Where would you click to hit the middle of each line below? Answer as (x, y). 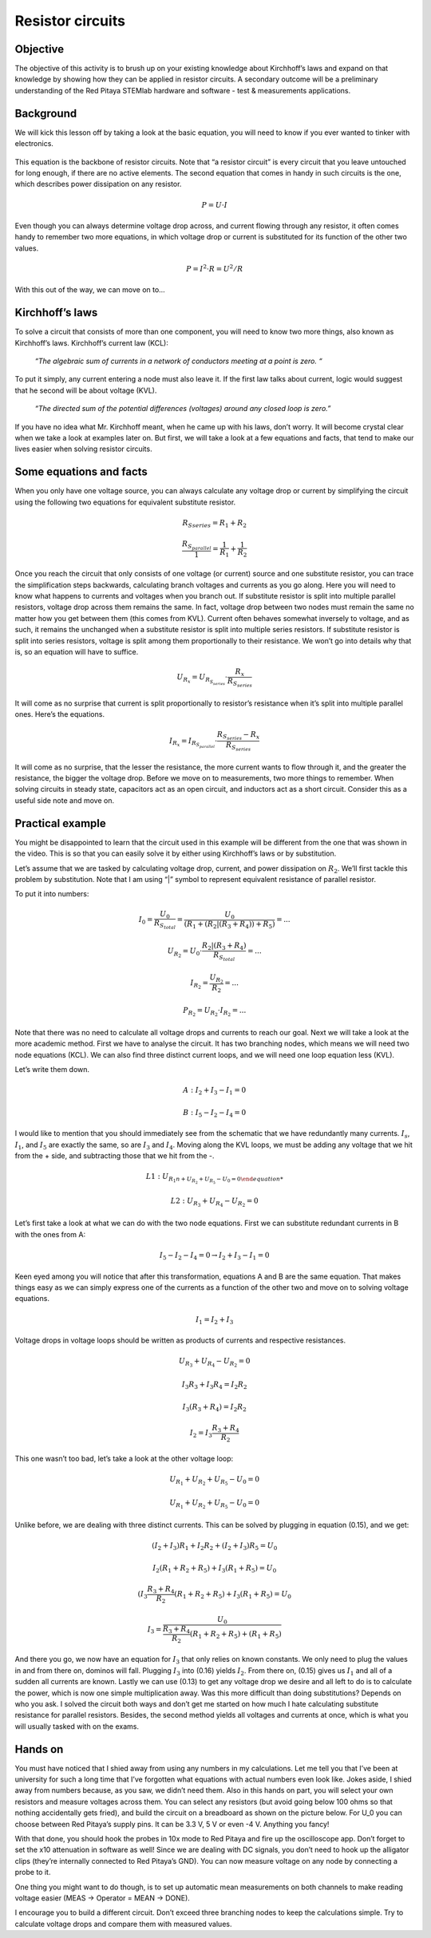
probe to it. (33, 1873)
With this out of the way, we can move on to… (90, 290)
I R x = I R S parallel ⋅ (193, 743)
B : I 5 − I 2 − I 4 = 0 (214, 1113)
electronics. (34, 144)
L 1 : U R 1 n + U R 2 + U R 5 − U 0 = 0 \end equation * (214, 1179)
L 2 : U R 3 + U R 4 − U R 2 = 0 (214, 1202)
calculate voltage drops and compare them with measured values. (123, 1924)
